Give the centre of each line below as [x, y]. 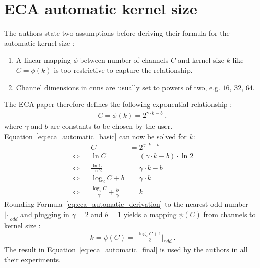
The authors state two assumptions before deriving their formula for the [117, 33]
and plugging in [45, 214]
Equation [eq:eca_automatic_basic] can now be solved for [96, 136]
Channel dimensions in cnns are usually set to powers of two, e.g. [118, 87]
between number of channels [124, 60]
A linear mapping [43, 60]
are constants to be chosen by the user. [111, 126]
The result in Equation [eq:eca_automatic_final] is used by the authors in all [126, 249]
